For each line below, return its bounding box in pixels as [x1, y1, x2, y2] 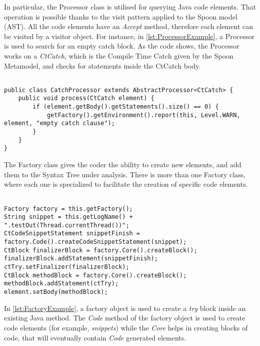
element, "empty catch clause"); [4, 120, 115, 127]
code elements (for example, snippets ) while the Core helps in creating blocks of [4, 322, 248, 332]
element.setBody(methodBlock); [4, 288, 108, 296]
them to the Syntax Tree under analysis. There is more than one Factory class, [4, 169, 245, 179]
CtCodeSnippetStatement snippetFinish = [4, 230, 140, 237]
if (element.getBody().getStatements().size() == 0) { [32, 103, 219, 111]
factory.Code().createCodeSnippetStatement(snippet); [4, 238, 187, 246]
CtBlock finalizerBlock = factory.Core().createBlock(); [4, 246, 197, 254]
